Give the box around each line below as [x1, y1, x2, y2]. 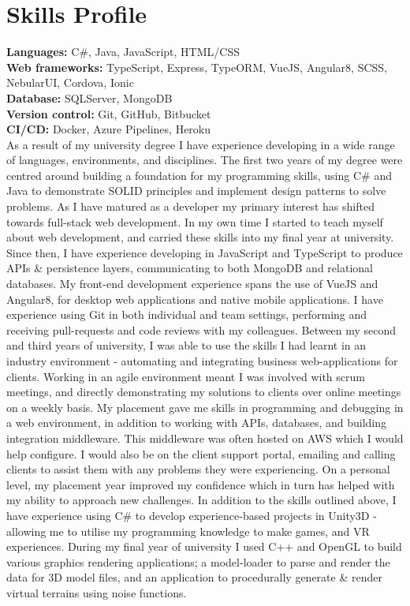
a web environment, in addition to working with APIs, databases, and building [6, 414, 387, 431]
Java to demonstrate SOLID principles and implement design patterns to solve [6, 182, 386, 199]
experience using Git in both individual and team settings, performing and [6, 306, 367, 323]
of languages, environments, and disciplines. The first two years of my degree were [6, 151, 403, 168]
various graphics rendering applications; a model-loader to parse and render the [6, 553, 390, 570]
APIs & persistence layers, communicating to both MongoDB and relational [6, 260, 373, 276]
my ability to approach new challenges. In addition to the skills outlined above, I [6, 492, 397, 508]
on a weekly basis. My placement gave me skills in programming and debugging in [6, 398, 404, 415]
